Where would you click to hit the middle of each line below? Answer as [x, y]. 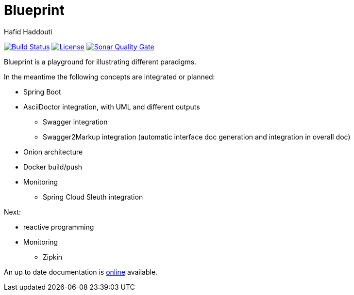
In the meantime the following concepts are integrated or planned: [110, 77]
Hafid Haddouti [28, 31]
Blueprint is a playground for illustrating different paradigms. [100, 62]
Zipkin [53, 257]
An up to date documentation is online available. [81, 272]
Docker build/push [53, 167]
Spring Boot [42, 92]
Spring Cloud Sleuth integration [93, 197]
